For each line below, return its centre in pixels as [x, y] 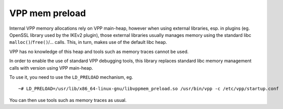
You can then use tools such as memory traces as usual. [68, 100]
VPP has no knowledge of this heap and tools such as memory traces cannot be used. [99, 51]
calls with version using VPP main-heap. [51, 68]
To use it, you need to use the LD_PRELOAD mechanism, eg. [71, 77]
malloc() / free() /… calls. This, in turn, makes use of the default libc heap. [88, 42]
